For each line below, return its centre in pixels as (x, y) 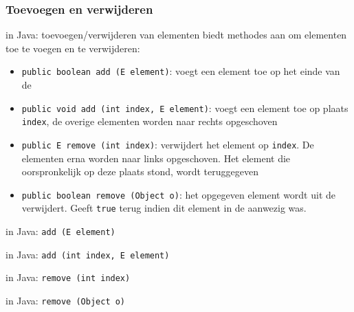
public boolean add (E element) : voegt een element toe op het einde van (181, 71)
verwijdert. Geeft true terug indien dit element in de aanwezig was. (164, 208)
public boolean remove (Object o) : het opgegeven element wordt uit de (179, 194)
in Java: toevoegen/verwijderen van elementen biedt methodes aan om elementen (176, 35)
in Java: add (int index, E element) (88, 254)
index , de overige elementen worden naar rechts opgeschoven (150, 121)
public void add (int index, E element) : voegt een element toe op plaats (185, 108)
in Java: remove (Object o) (66, 301)
